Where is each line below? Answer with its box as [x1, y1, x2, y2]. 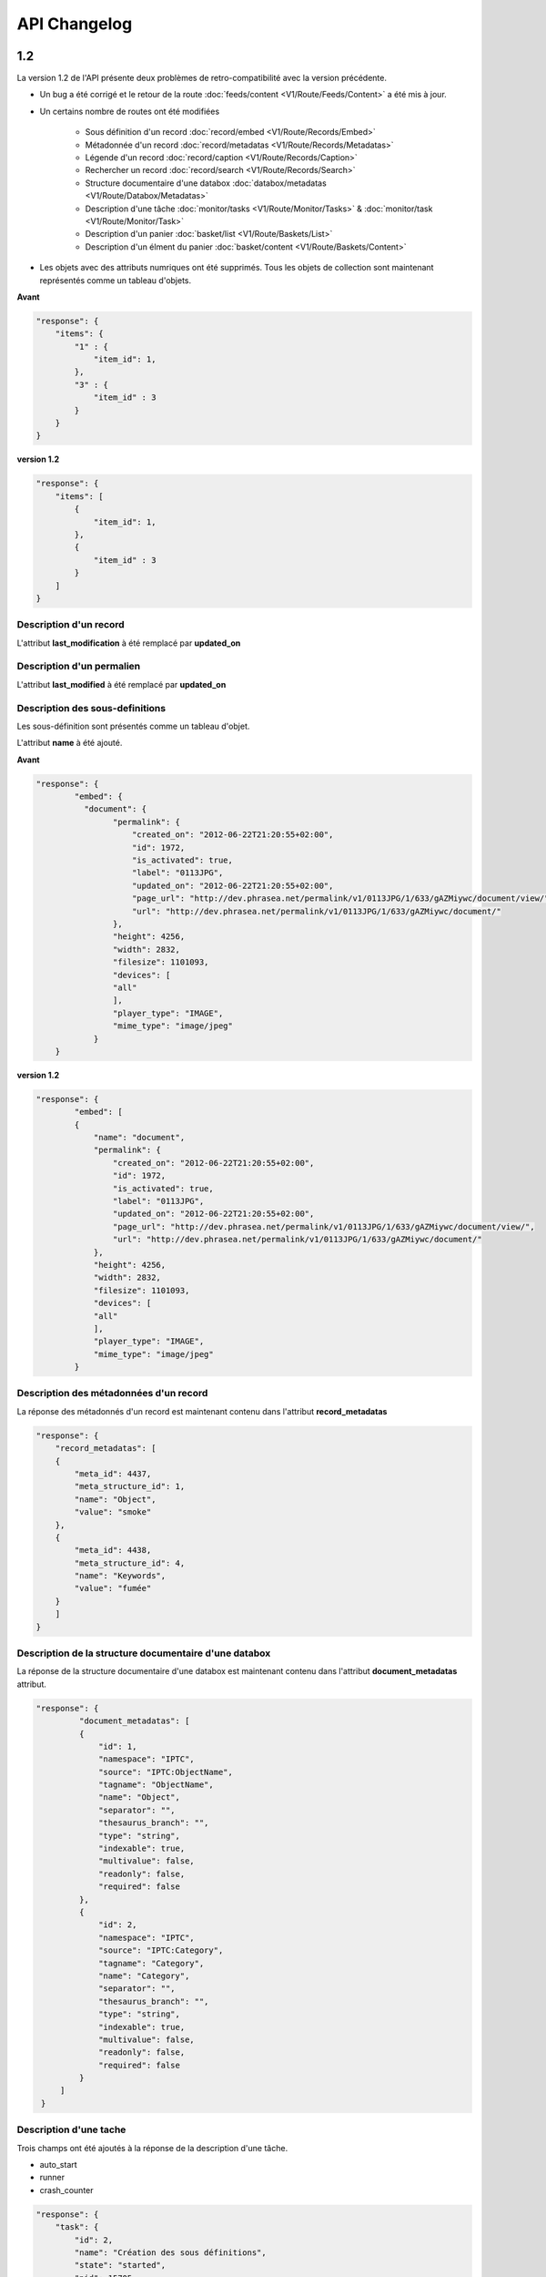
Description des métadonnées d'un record [16, 1387, 208, 1400]
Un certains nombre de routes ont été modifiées [39, 106, 220, 117]
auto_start [39, 2159, 77, 2170]
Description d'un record [16, 618, 125, 631]
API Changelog [16, 14, 133, 34]
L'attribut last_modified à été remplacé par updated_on [16, 679, 227, 689]
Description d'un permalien [16, 660, 141, 673]
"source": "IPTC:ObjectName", [98, 1767, 234, 1777]
